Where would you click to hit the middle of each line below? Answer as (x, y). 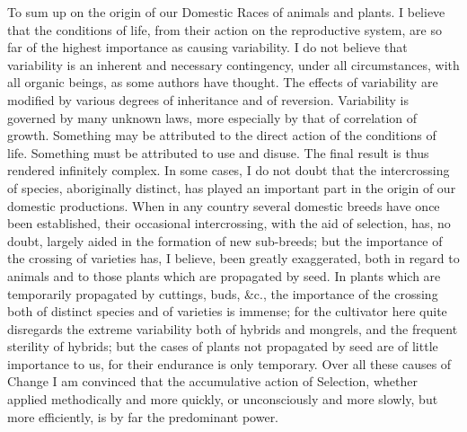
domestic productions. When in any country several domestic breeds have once (224, 205)
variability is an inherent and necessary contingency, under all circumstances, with (233, 64)
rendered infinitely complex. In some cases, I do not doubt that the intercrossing (229, 170)
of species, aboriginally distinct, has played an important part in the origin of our (232, 187)
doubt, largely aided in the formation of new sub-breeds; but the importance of (225, 240)
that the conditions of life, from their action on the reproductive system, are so (225, 29)
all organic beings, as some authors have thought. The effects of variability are (223, 82)
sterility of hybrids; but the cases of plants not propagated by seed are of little (223, 346)
